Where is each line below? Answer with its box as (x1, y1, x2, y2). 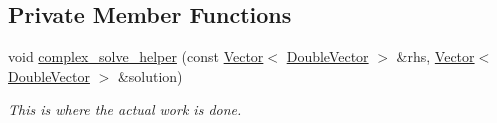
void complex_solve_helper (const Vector (8, 46, 264, 67)
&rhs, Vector (396, 46, 475, 67)
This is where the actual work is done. (8, 99, 242, 120)
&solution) (117, 65, 183, 86)
